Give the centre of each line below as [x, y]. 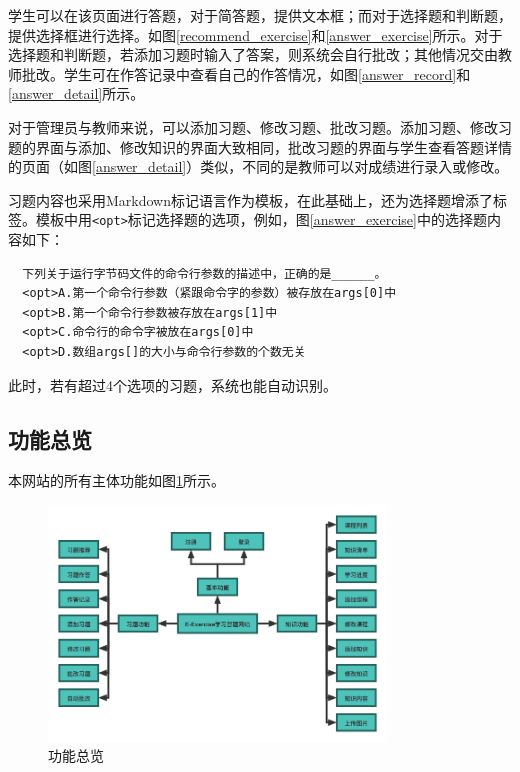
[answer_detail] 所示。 [76, 93]
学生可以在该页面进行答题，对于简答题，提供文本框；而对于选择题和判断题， [260, 15]
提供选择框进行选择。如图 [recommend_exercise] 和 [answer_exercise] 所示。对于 [255, 34]
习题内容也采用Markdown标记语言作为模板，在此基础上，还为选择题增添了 [250, 199]
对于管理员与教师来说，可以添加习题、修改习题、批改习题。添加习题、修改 [253, 126]
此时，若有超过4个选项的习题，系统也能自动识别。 [172, 384]
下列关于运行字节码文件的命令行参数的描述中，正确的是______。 [204, 273]
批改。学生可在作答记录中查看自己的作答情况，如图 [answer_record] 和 [246, 73]
